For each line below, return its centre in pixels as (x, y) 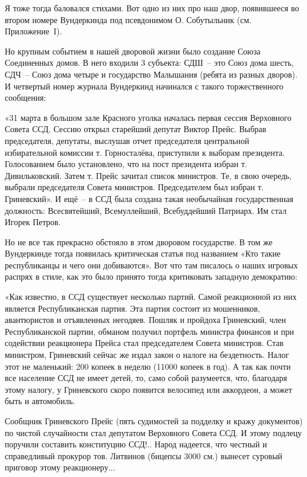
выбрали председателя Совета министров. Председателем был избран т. (134, 187)
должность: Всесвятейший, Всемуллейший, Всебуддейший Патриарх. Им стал (146, 210)
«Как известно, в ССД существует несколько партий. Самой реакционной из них (151, 297)
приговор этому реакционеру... (60, 467)
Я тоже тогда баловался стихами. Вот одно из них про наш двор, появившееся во (152, 8)
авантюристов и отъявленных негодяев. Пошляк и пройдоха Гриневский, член (145, 320)
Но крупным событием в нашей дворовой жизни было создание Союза (133, 51)
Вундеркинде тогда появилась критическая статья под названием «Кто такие (143, 253)
